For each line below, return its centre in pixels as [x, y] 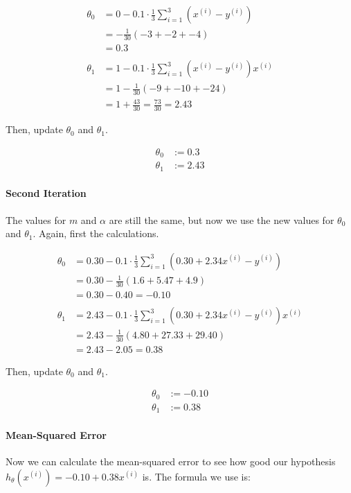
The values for [36, 219]
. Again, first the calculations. [96, 233]
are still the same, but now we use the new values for [222, 219]
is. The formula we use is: [196, 476]
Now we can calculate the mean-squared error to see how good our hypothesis [171, 461]
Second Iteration [46, 193]
